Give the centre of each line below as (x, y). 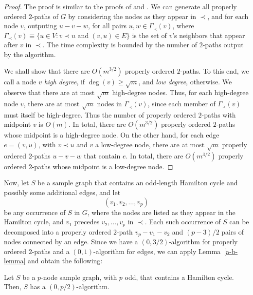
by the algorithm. (30, 54)
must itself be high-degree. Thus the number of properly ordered (100, 114)
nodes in (109, 104)
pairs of (233, 231)
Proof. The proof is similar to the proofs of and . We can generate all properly (120, 6)
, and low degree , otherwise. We (185, 81)
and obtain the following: (65, 261)
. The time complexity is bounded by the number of (120, 45)
